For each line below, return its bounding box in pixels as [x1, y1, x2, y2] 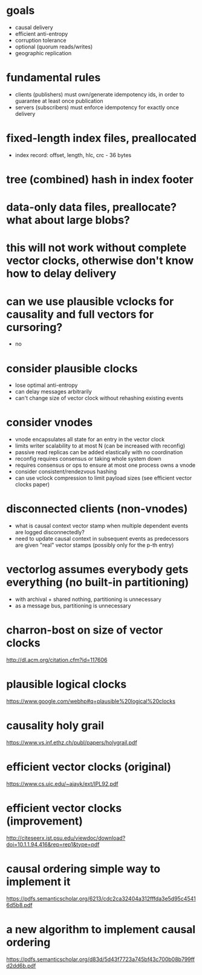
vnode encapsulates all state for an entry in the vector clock [15, 436, 165, 443]
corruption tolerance [15, 36, 67, 44]
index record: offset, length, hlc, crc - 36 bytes [15, 151, 132, 158]
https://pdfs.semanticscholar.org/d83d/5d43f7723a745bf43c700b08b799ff [6, 956, 195, 963]
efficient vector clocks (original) [6, 760, 171, 774]
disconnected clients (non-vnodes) [6, 502, 188, 516]
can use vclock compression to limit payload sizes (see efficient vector [15, 474, 192, 482]
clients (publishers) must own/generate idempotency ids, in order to [15, 90, 184, 98]
